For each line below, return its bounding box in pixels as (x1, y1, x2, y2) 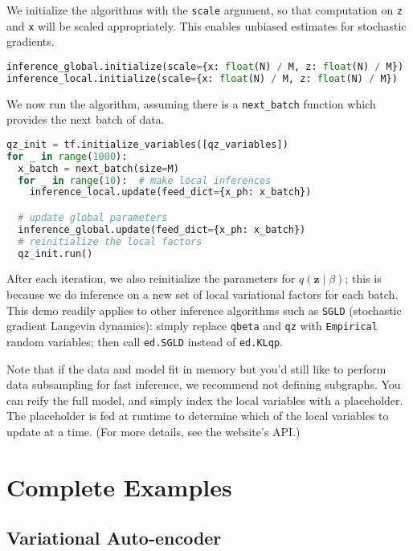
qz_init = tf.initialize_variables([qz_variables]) (6, 138, 288, 150)
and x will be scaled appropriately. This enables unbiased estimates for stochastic (6, 17, 407, 34)
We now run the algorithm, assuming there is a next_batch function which (6, 95, 376, 112)
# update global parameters (18, 211, 168, 223)
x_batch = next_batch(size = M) (18, 162, 179, 174)
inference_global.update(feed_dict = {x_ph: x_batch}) (18, 223, 306, 235)
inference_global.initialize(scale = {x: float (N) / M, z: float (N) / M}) (6, 60, 404, 72)
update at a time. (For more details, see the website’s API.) (6, 422, 301, 439)
